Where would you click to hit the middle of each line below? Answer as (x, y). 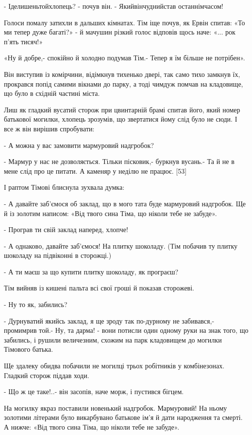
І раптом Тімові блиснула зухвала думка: (64, 187)
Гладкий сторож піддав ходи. (47, 375)
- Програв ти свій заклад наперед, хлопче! (66, 229)
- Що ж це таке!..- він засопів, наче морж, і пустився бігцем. (94, 391)
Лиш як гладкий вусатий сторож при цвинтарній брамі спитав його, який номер (122, 109)
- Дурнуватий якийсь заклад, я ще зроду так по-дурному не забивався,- (109, 320)
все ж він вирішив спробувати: (49, 128)
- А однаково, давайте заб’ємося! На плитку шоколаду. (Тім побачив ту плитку (121, 245)
